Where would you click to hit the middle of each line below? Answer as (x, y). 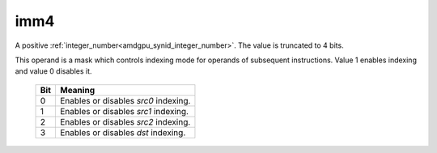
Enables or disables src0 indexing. (125, 100)
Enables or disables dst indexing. (123, 132)
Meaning (77, 90)
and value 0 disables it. (53, 71)
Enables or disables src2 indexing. (125, 121)
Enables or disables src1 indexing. (124, 111)
